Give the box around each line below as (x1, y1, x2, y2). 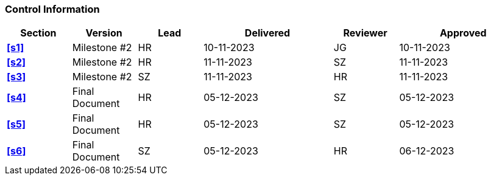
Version (85, 27, 122, 40)
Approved (439, 27, 487, 40)
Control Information (5, 3, 100, 15)
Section (20, 27, 57, 40)
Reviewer (343, 27, 387, 40)
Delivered (244, 27, 291, 40)
